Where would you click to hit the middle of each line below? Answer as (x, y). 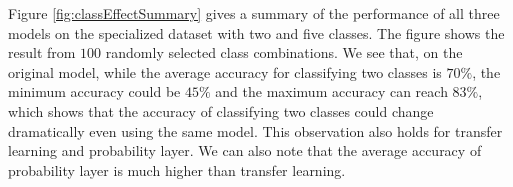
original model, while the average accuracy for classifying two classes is (225, 71)
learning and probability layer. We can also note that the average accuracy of (245, 150)
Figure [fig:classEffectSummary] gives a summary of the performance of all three (254, 13)
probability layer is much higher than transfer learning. (177, 169)
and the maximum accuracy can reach (331, 91)
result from (42, 52)
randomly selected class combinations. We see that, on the (284, 52)
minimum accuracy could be (94, 91)
